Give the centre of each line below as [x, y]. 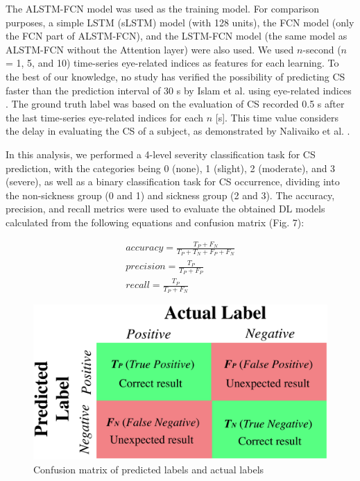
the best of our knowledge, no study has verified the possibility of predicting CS [175, 76]
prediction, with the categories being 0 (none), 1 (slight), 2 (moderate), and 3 [171, 168]
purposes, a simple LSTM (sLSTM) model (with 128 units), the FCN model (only [180, 22]
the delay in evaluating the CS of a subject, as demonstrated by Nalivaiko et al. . [178, 131]
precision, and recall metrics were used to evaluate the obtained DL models [165, 209]
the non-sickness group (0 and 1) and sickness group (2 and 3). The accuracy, [170, 195]
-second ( [322, 49]
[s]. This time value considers [277, 117]
